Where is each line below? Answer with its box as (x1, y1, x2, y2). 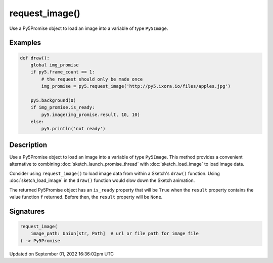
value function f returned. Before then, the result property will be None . (9, 194, 163, 200)
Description (9, 140, 48, 149)
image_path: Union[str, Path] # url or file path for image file (30, 231, 199, 237)
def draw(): (20, 55, 50, 61)
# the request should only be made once (41, 76, 143, 82)
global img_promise (30, 62, 79, 68)
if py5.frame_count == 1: (30, 69, 95, 75)
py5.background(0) (30, 97, 76, 103)
